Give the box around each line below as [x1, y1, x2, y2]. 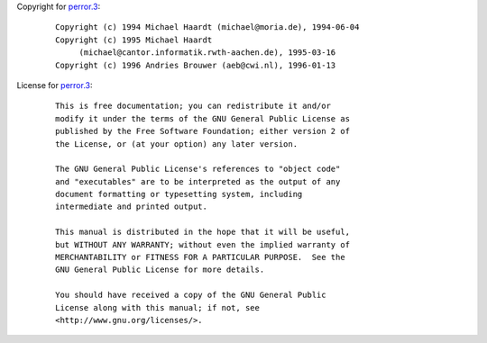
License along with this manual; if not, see [55, 302, 261, 312]
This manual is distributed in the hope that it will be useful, [55, 227, 351, 238]
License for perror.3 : [16, 79, 94, 90]
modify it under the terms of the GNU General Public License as [55, 113, 351, 123]
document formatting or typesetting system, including [55, 189, 303, 200]
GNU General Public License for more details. [55, 265, 265, 275]
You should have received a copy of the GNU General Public [55, 290, 326, 301]
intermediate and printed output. [55, 202, 207, 212]
